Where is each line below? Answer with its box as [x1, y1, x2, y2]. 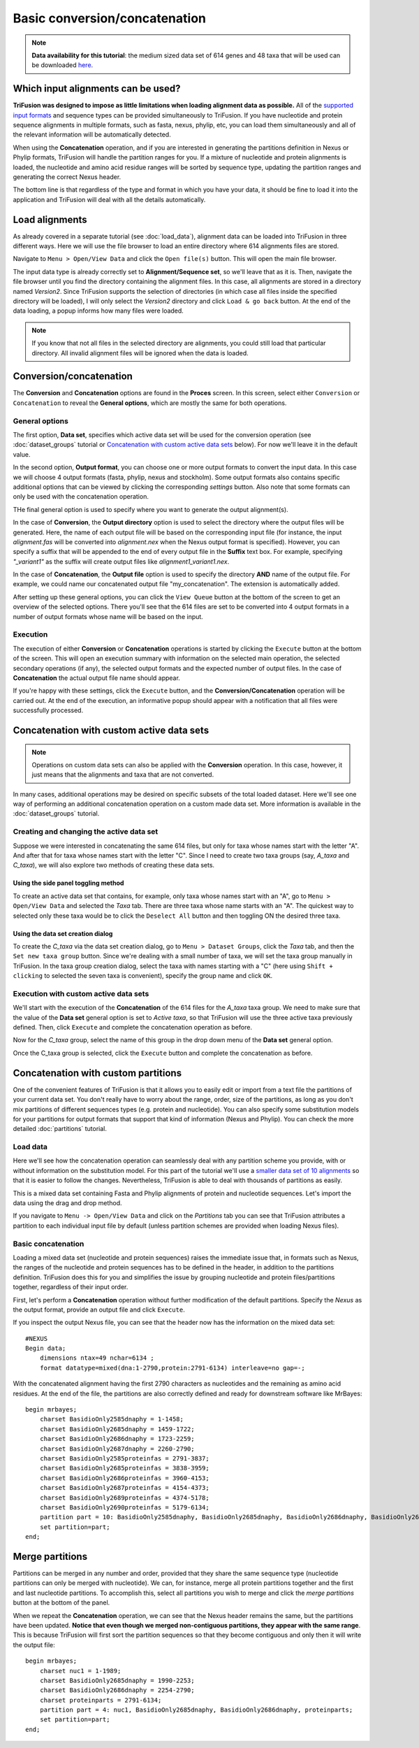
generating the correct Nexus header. [13, 172, 122, 181]
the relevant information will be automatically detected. [13, 130, 171, 139]
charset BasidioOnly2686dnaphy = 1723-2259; [39, 1435, 195, 1443]
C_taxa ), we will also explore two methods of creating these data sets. [13, 861, 215, 869]
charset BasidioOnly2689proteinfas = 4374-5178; [39, 1493, 209, 1502]
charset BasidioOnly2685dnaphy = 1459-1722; [39, 1425, 195, 1433]
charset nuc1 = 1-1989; [39, 1667, 122, 1675]
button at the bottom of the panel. [13, 1598, 110, 1607]
